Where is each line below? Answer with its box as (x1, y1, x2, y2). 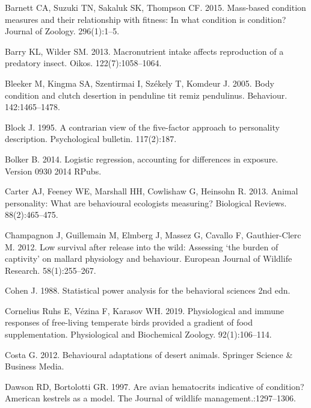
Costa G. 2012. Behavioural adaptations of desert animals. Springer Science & (5, 348, 293, 360)
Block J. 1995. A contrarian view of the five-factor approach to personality (5, 120, 280, 133)
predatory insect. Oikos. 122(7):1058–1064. (5, 57, 162, 69)
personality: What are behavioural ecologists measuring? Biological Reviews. (5, 196, 287, 209)
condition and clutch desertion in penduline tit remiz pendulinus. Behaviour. (5, 88, 288, 101)
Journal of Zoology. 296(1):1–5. (5, 25, 120, 37)
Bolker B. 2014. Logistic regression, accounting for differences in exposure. (5, 152, 279, 165)
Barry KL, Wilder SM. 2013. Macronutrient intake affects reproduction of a (5, 45, 284, 57)
